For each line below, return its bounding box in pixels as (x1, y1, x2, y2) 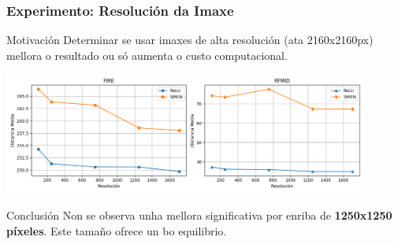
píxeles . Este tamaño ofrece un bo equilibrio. (6, 222, 227, 238)
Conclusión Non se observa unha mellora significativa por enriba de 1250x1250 (6, 207, 392, 224)
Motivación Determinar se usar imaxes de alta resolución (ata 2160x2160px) (6, 31, 374, 48)
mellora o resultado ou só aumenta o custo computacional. (6, 46, 288, 63)
